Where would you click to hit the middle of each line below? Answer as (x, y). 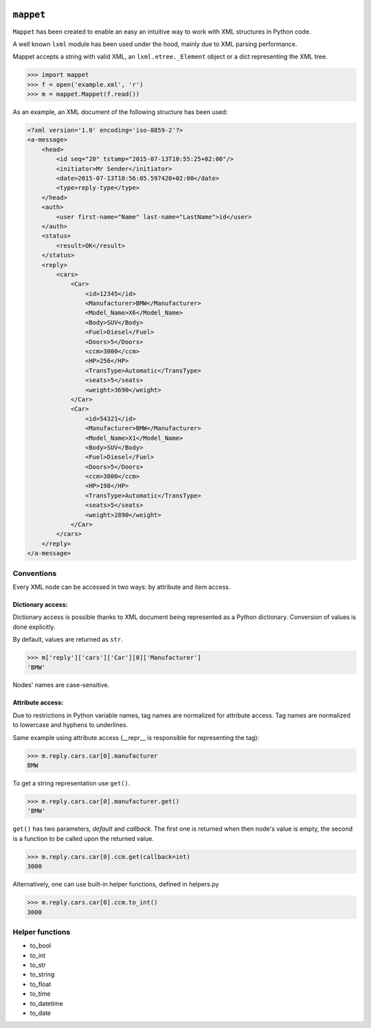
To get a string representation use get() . (71, 783)
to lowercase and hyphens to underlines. (70, 725)
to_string (42, 974)
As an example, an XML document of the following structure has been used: (120, 112)
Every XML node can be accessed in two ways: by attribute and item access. (122, 587)
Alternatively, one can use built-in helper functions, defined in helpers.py (116, 884)
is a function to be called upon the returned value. (83, 838)
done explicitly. (34, 627)
